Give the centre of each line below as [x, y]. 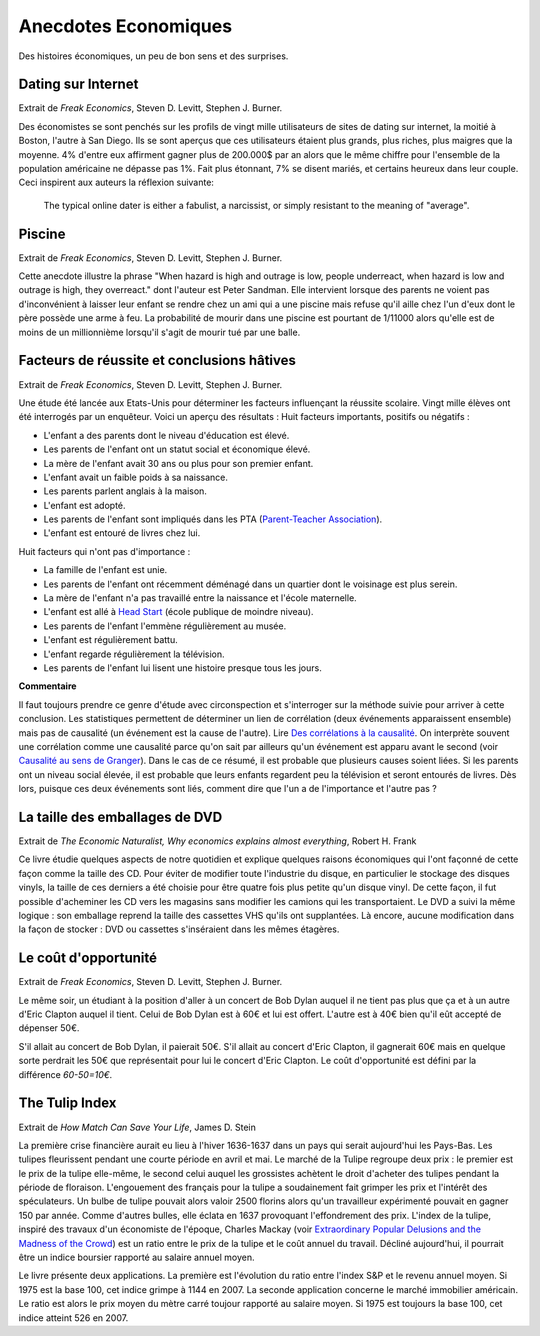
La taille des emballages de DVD [120, 816]
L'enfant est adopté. [84, 505]
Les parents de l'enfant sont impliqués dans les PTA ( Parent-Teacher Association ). [213, 519]
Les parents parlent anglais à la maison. [125, 491]
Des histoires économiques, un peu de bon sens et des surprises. [153, 56]
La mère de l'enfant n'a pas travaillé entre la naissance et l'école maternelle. [200, 598]
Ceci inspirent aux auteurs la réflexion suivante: [116, 182]
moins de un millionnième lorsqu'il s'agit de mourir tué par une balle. [159, 332]
